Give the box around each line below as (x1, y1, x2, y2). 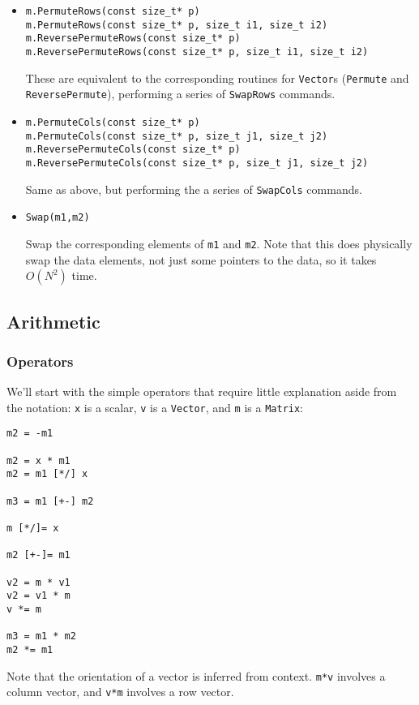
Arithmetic (6, 308, 100, 333)
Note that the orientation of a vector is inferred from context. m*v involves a (6, 667, 386, 684)
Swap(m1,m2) (25, 212, 90, 224)
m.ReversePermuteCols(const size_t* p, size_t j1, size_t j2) (25, 157, 369, 169)
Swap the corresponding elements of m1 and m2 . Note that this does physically (25, 234, 413, 251)
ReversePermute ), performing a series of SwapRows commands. (25, 85, 336, 102)
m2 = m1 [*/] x (6, 468, 88, 480)
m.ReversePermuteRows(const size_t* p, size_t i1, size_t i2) (25, 45, 369, 58)
